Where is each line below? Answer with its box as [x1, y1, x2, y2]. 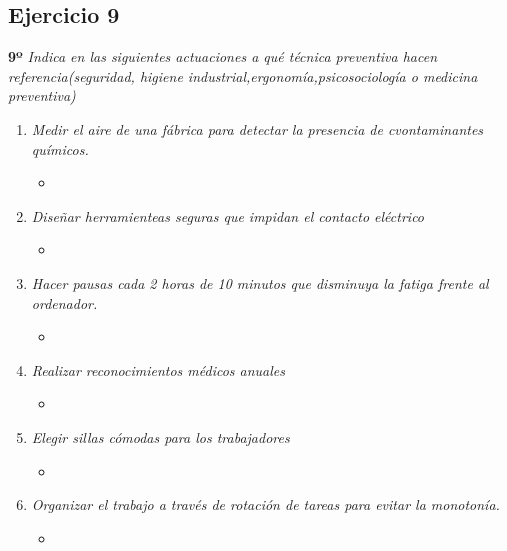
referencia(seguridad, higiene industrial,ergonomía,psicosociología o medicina [8, 65, 478, 86]
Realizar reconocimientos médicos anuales [31, 359, 285, 380]
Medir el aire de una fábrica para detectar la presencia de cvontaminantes [31, 118, 484, 139]
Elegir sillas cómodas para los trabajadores [31, 426, 290, 447]
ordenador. [31, 292, 98, 313]
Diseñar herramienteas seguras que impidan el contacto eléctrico [31, 205, 425, 226]
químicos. [31, 138, 89, 159]
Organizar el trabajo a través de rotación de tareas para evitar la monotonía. [31, 494, 500, 515]
